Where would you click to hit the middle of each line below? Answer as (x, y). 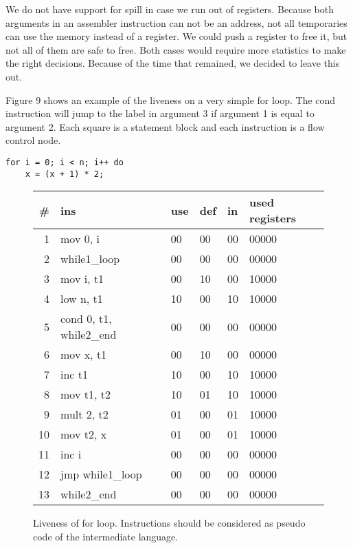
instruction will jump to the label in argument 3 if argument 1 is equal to (160, 113)
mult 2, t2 (84, 414)
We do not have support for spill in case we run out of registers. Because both (170, 9)
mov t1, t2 (86, 394)
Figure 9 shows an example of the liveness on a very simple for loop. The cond (171, 99)
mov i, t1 (82, 279)
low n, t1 (82, 299)
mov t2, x (84, 434)
